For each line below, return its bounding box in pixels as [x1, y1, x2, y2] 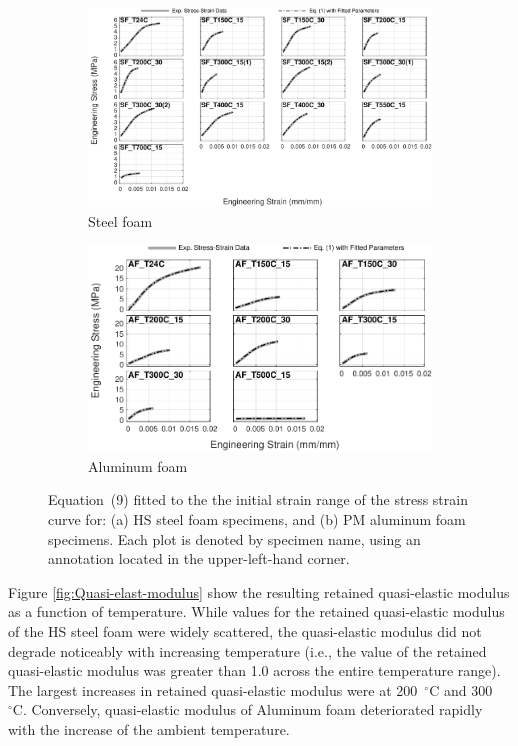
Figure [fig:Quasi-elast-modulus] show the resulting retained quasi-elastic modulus [8, 581, 510, 602]
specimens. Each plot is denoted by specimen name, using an [48, 528, 421, 549]
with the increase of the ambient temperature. [8, 718, 290, 739]
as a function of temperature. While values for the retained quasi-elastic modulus [8, 601, 505, 622]
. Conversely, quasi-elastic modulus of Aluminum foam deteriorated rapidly [22, 699, 483, 720]
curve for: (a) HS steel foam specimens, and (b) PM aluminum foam [48, 509, 466, 530]
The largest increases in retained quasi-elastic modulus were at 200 [8, 679, 418, 700]
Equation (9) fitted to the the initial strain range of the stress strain [48, 489, 468, 510]
